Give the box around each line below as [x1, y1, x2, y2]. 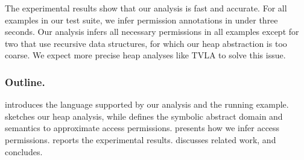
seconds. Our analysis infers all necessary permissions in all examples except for [5, 25, 299, 38]
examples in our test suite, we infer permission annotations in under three [5, 13, 278, 26]
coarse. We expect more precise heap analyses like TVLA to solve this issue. [5, 49, 286, 61]
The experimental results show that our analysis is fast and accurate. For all [5, 2, 287, 14]
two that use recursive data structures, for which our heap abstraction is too [5, 37, 287, 49]
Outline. [5, 74, 45, 89]
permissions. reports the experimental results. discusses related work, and [5, 133, 276, 146]
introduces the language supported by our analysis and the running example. [5, 98, 289, 111]
